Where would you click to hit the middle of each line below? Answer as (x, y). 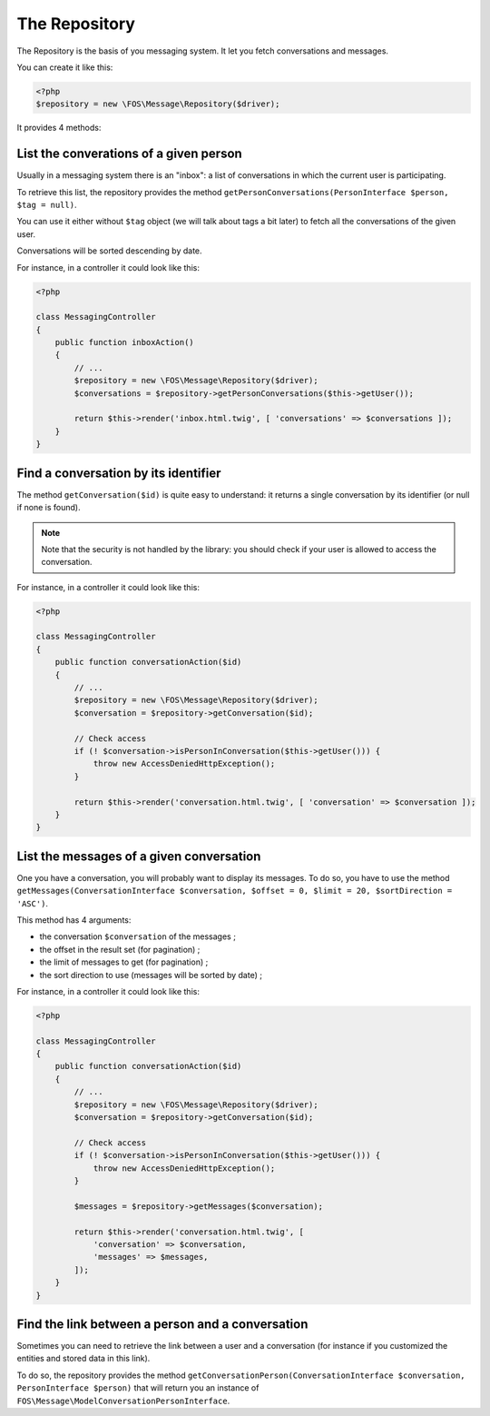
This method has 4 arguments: (74, 920)
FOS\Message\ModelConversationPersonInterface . (123, 1401)
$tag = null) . (47, 204)
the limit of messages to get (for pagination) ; (124, 962)
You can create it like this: (65, 67)
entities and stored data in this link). (83, 1359)
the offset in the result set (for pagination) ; (120, 949)
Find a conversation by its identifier (119, 473)
